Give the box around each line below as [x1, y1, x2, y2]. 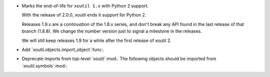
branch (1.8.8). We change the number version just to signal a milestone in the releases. [21, 28, 202, 34]
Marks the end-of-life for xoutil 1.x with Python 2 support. [21, 3, 149, 8]
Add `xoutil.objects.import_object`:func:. [21, 46, 104, 52]
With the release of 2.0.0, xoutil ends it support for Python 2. [21, 12, 146, 18]
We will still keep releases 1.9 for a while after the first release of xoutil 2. [21, 37, 172, 43]
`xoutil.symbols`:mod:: [21, 62, 67, 68]
